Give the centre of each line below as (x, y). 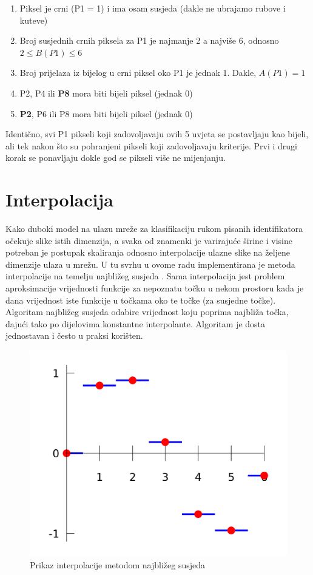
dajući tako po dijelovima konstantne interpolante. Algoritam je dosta (136, 323)
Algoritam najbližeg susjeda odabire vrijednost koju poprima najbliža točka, (147, 312)
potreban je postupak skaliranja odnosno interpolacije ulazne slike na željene (148, 252)
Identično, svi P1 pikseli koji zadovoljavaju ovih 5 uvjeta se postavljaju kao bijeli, (157, 134)
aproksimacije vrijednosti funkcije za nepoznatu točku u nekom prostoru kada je (155, 288)
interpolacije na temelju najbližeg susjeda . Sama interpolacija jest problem (145, 276)
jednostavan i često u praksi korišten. (74, 335)
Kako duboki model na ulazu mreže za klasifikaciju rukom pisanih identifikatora (154, 229)
